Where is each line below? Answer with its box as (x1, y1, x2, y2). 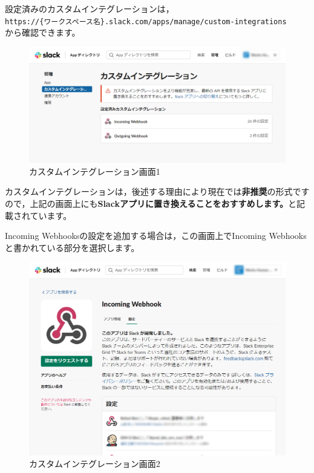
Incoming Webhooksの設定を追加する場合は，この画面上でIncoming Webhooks (5, 229, 307, 242)
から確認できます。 (5, 26, 80, 39)
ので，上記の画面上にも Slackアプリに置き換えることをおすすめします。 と (5, 197, 297, 209)
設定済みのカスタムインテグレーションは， (5, 2, 174, 15)
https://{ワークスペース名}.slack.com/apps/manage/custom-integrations (5, 17, 287, 26)
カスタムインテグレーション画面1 (29, 165, 160, 177)
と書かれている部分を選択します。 (5, 241, 140, 253)
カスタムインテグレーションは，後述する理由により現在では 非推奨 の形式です (5, 185, 310, 198)
